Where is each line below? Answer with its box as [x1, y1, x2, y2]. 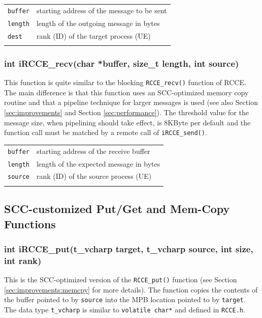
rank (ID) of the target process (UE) [36, 30, 151, 41]
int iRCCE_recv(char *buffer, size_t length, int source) [4, 57, 239, 69]
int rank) [4, 254, 42, 267]
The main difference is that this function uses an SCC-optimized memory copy [4, 87, 249, 97]
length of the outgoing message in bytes [36, 17, 160, 28]
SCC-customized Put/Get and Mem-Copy [4, 201, 230, 217]
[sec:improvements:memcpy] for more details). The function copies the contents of [4, 284, 258, 295]
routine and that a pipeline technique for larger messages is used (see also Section [4, 97, 258, 108]
